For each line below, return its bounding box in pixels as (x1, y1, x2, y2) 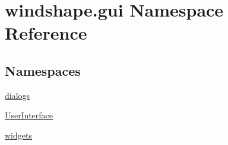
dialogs (5, 89, 30, 101)
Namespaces (5, 61, 81, 79)
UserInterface (5, 109, 53, 121)
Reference (5, 21, 87, 45)
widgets (5, 128, 32, 141)
